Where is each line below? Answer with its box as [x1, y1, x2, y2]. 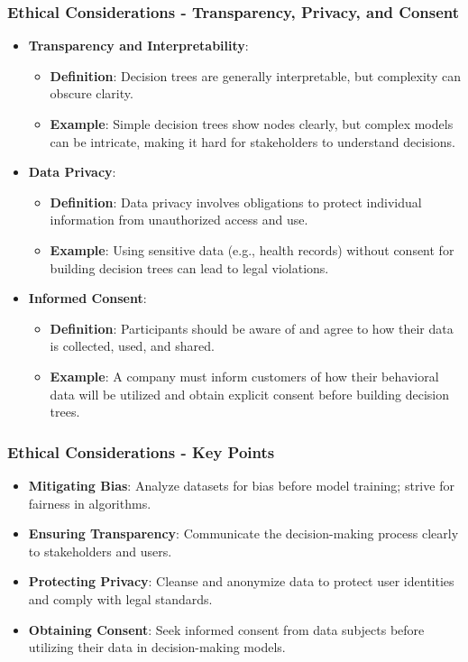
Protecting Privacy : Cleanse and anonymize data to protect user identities [28, 572, 454, 591]
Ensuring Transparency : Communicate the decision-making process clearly [28, 524, 459, 543]
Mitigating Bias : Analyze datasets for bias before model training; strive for [28, 475, 454, 494]
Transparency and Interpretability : [28, 36, 249, 55]
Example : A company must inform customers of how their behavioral [50, 366, 439, 385]
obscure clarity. [50, 84, 133, 103]
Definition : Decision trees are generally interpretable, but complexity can [50, 66, 461, 85]
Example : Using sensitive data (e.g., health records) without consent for [50, 240, 454, 259]
